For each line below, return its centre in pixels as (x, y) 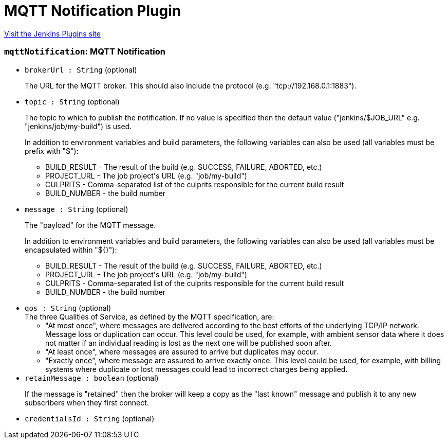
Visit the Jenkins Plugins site (52, 33)
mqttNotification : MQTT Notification (85, 52)
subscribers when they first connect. (87, 402)
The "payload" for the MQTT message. (90, 225)
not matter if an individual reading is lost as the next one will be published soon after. (189, 343)
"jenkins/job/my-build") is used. (78, 126)
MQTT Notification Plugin (93, 11)
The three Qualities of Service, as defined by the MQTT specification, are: (150, 316)
